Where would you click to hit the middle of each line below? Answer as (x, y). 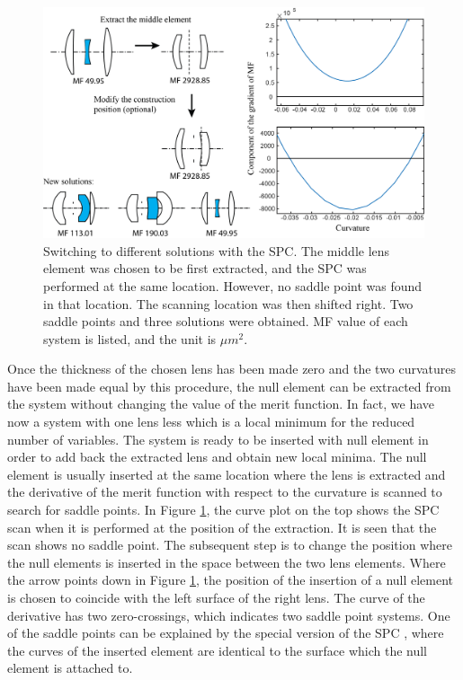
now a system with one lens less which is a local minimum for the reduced (211, 422)
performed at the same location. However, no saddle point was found (233, 285)
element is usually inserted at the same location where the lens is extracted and (227, 474)
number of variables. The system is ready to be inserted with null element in (218, 439)
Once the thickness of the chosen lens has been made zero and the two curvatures (232, 369)
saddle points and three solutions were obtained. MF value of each (226, 321)
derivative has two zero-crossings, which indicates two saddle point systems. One (229, 615)
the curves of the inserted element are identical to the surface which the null (218, 650)
